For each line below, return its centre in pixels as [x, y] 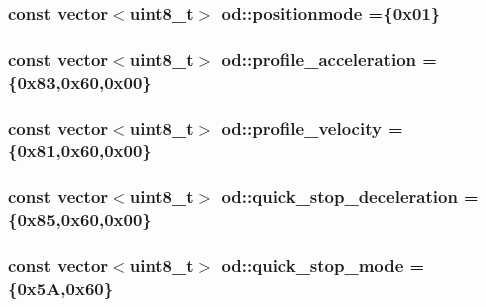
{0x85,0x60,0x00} [80, 219]
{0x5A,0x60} [61, 287]
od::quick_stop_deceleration [339, 196]
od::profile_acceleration [318, 58]
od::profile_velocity [301, 127]
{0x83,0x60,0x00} [80, 81]
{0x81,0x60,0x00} [80, 150]
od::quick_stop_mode [312, 265]
